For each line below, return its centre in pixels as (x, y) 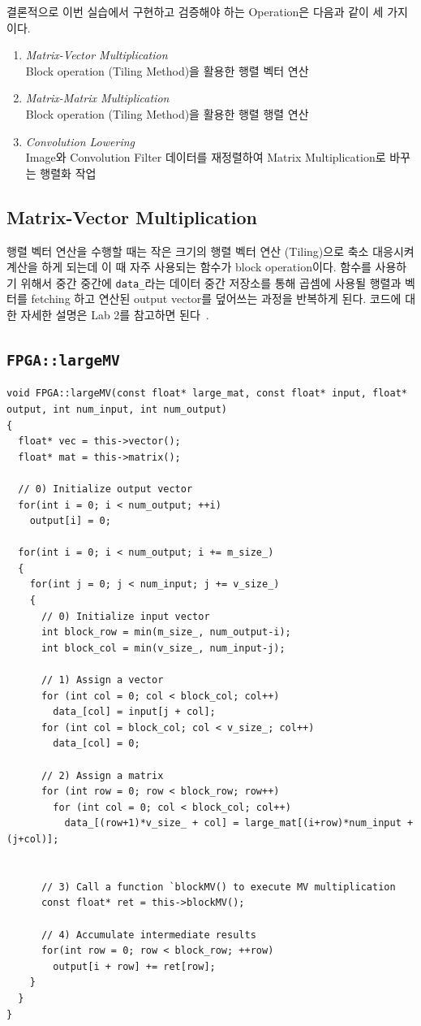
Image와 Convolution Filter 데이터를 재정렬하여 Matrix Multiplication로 (206, 157)
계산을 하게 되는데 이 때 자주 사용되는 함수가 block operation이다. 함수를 (189, 267)
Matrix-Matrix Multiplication (97, 98)
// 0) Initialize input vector (125, 616)
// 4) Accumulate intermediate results (148, 935)
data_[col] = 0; (97, 744)
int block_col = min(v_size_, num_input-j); (163, 648)
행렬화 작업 (68, 173)
